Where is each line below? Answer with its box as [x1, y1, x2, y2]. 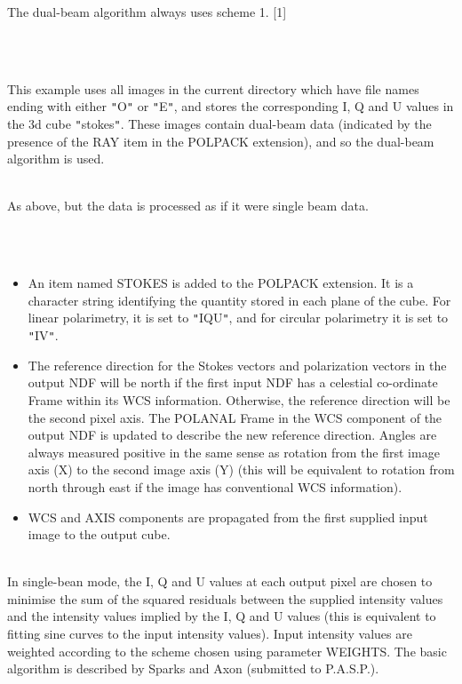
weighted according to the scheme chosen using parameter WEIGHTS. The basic [7, 641, 447, 660]
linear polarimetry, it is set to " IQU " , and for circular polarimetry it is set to [28, 308, 449, 327]
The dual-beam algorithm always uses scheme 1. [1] [7, 3, 287, 20]
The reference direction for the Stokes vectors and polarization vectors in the [28, 355, 447, 374]
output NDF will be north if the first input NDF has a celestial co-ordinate [28, 373, 438, 392]
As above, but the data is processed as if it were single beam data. [7, 196, 369, 215]
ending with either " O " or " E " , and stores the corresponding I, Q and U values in [7, 97, 454, 115]
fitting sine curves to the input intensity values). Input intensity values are [7, 624, 412, 643]
